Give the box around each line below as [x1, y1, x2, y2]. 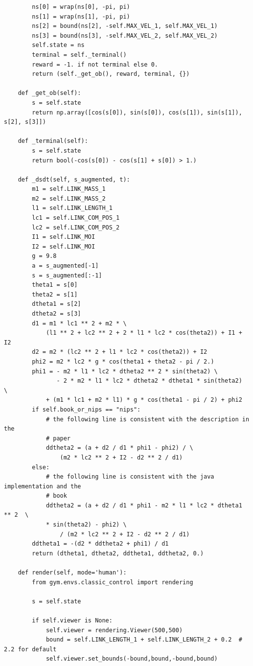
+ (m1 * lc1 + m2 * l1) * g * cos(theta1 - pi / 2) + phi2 [46, 396, 242, 404]
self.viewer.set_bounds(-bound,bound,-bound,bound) [46, 655, 218, 663]
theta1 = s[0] [32, 281, 78, 289]
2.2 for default [4, 645, 57, 653]
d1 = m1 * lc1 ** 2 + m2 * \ [32, 320, 127, 327]
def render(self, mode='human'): [18, 569, 127, 576]
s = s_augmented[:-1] [32, 272, 102, 279]
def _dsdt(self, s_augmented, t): [18, 176, 130, 183]
